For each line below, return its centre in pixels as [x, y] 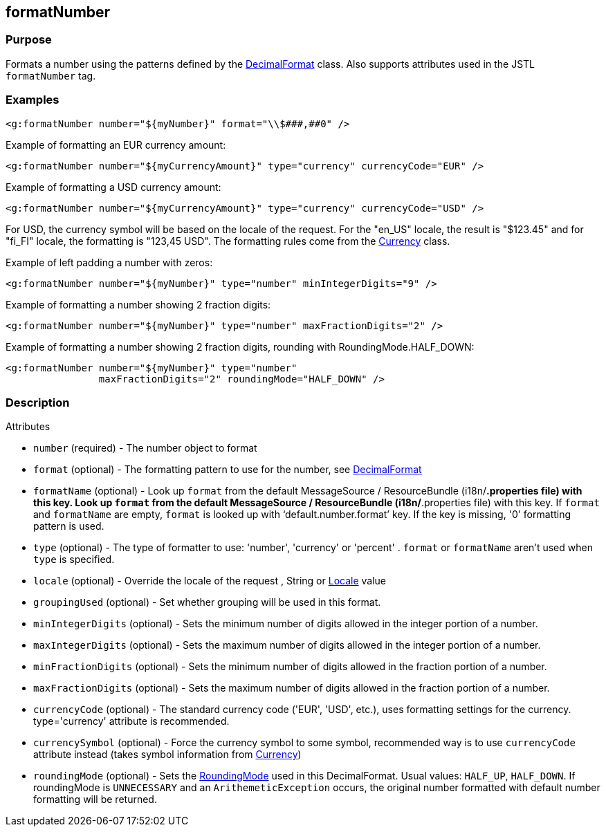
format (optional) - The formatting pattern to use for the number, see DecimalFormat [228, 470]
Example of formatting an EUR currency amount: [116, 145]
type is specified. [74, 560]
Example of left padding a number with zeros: [109, 262]
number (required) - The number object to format [145, 448]
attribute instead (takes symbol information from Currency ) [167, 755]
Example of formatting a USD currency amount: [113, 187]
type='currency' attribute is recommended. [131, 721]
